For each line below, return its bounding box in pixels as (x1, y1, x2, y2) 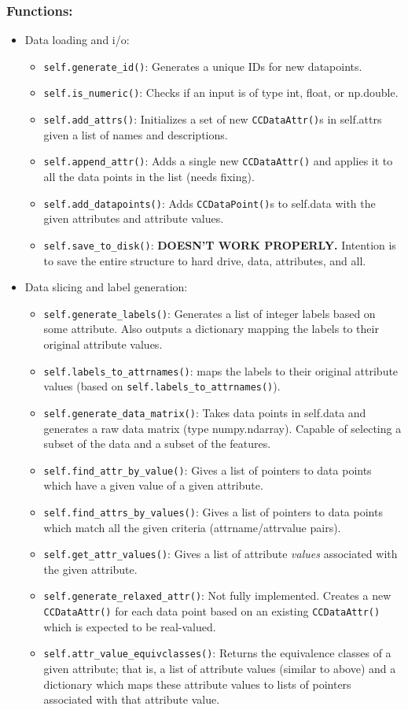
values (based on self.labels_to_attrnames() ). (43, 378, 281, 394)
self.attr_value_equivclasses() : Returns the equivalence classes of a (43, 645, 391, 661)
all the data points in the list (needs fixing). (43, 168, 255, 185)
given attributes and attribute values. (43, 210, 224, 227)
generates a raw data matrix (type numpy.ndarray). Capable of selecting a (43, 420, 402, 436)
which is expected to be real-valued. (43, 618, 216, 634)
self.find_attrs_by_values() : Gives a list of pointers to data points (43, 503, 383, 520)
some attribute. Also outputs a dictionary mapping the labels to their (43, 320, 379, 337)
